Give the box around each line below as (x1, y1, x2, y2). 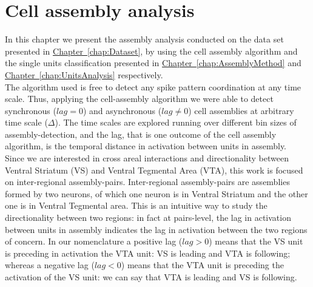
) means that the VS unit (209, 235, 303, 248)
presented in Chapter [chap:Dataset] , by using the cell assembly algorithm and (5, 44, 298, 57)
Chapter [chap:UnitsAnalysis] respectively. (5, 68, 163, 81)
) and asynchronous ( (82, 104, 162, 116)
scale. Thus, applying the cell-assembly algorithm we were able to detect (5, 92, 274, 105)
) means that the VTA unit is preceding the (121, 258, 284, 271)
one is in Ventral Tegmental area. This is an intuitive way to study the (5, 199, 268, 212)
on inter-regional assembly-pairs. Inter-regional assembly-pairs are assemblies (5, 175, 290, 188)
